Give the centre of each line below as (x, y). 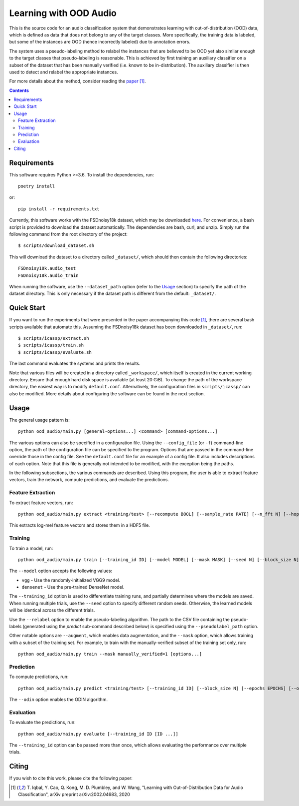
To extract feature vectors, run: (41, 503)
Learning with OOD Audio (63, 13)
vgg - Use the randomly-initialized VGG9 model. (71, 580)
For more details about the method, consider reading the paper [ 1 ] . (78, 81)
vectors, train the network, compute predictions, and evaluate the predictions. (89, 480)
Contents (19, 90)
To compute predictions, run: (39, 677)
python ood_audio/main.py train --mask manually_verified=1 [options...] (110, 654)
